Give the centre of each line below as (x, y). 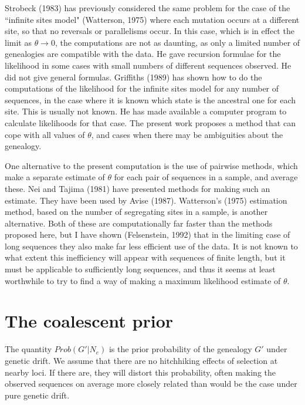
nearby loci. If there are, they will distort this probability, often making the (140, 372)
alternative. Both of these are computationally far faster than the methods (139, 223)
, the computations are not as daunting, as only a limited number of (177, 42)
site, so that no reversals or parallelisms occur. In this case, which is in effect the (150, 31)
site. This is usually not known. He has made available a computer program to (146, 111)
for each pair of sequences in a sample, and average (206, 177)
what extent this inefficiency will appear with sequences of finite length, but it (145, 257)
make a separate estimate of (55, 177)
